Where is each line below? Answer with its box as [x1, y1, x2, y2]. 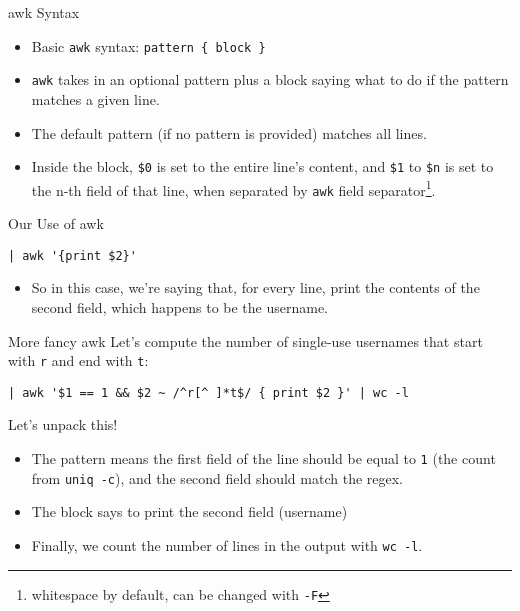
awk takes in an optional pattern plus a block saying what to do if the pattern [31, 69, 509, 90]
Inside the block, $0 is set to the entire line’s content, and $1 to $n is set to [31, 156, 494, 177]
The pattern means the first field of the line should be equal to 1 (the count [31, 448, 496, 468]
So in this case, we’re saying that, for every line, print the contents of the [31, 277, 480, 298]
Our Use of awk [8, 213, 104, 234]
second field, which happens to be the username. [31, 296, 329, 317]
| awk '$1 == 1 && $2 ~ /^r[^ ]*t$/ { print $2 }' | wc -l [8, 385, 409, 400]
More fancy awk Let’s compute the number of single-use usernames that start [8, 330, 483, 351]
